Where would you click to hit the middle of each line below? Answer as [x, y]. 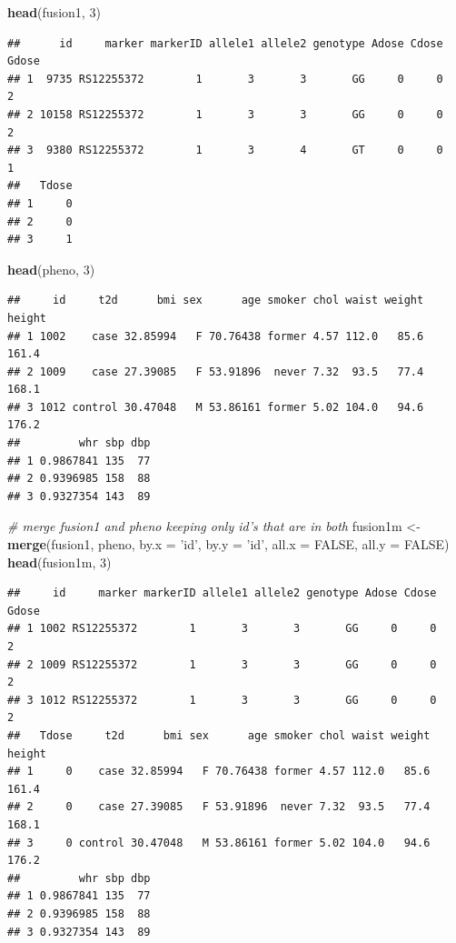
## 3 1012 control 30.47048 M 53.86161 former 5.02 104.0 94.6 [216, 407]
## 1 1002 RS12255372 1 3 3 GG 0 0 [222, 629]
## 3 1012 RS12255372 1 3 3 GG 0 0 [222, 700]
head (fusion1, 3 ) [54, 12]
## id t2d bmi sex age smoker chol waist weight [216, 301]
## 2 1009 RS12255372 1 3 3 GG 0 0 [222, 664]
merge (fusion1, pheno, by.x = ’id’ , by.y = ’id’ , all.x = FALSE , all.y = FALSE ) [228, 544]
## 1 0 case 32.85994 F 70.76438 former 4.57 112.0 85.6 [219, 772]
